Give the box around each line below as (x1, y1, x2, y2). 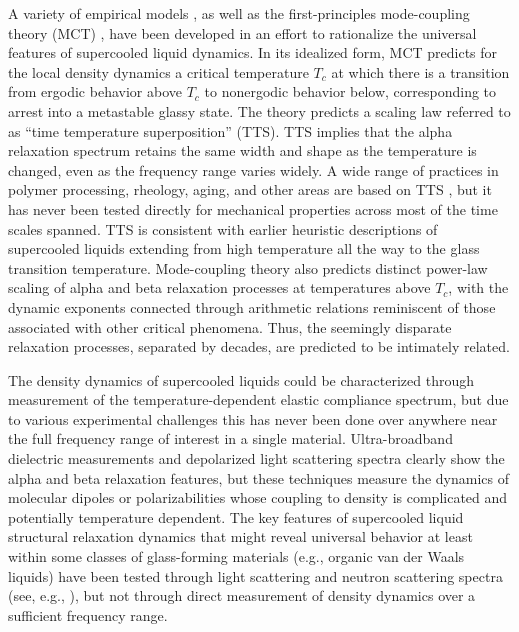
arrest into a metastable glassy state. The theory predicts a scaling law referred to (8, 100, 511, 121)
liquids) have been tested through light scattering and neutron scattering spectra (8, 565, 503, 586)
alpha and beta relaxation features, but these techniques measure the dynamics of (8, 467, 510, 488)
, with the (448, 277, 509, 298)
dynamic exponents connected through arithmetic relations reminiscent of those (8, 296, 496, 317)
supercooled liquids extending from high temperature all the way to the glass (8, 238, 480, 259)
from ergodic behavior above (8, 81, 182, 102)
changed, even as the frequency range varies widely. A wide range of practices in (8, 159, 499, 180)
